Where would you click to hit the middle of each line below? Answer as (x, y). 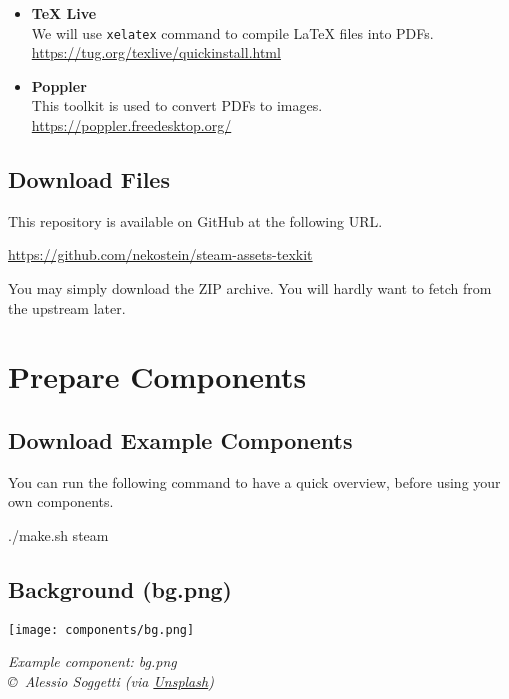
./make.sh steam (58, 534)
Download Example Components (180, 439)
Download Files (89, 179)
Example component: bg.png (92, 661)
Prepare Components (157, 376)
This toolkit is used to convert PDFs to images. (177, 105)
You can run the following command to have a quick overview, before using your (254, 481)
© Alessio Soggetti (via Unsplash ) (111, 681)
